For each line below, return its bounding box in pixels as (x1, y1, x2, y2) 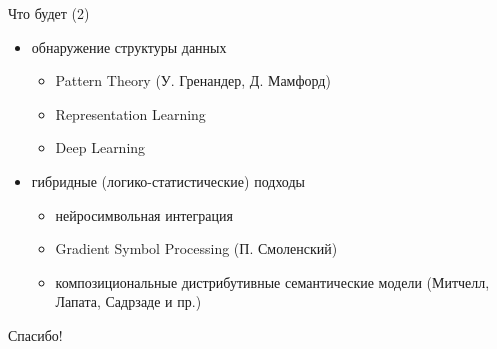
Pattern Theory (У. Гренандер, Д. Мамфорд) (55, 70, 331, 91)
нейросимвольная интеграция (55, 204, 233, 225)
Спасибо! (8, 324, 63, 345)
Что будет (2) (8, 3, 90, 23)
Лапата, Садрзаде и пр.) (55, 291, 202, 312)
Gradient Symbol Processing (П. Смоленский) (55, 238, 338, 259)
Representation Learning (55, 103, 206, 124)
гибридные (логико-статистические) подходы (31, 170, 305, 191)
